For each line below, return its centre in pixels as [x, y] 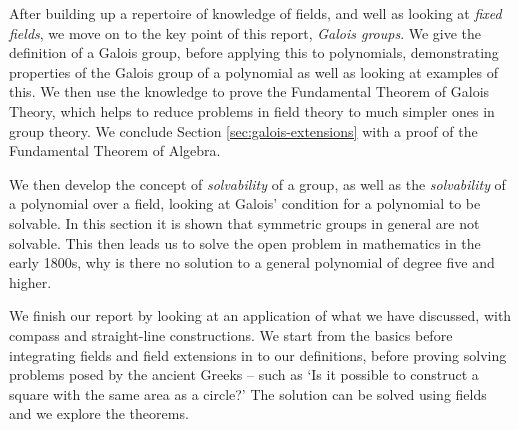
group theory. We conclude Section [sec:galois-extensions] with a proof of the [243, 130]
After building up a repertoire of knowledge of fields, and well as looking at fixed [255, 13]
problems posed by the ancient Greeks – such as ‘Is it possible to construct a [244, 374]
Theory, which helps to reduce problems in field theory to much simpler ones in [252, 110]
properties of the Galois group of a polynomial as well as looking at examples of [254, 71]
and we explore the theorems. [99, 413]
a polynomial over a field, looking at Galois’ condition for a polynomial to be [245, 203]
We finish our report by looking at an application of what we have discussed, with [260, 315]
